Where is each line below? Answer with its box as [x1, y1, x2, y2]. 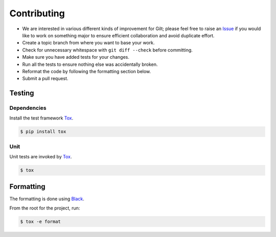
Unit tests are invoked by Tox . [9, 154, 72, 160]
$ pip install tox [20, 129, 66, 135]
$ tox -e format [20, 219, 61, 225]
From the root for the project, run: [9, 205, 80, 211]
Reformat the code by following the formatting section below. [22, 68, 151, 74]
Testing [9, 89, 34, 98]
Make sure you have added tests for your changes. [22, 54, 130, 60]
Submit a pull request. [22, 76, 68, 82]
